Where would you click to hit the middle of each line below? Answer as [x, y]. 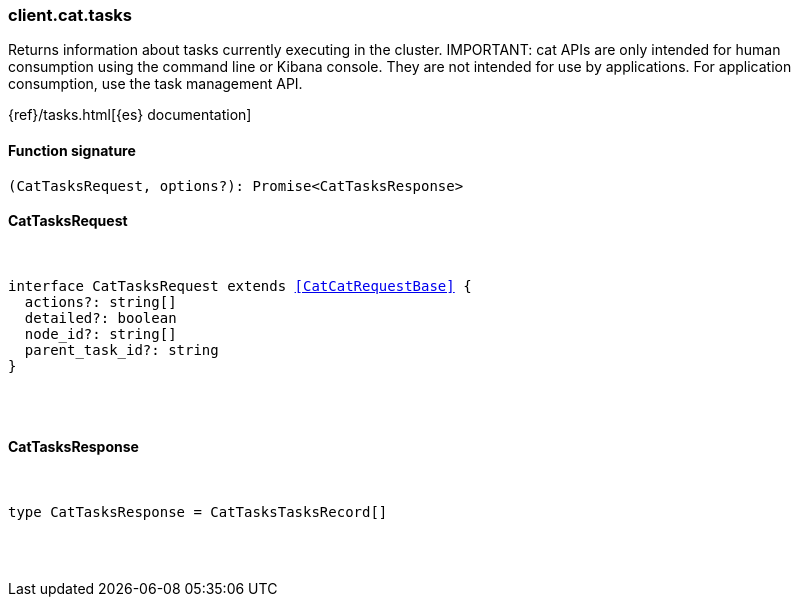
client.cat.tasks [70, 15]
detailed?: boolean [100, 317]
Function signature [72, 150]
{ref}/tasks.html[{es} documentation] [130, 115]
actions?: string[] [100, 301]
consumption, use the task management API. [155, 84]
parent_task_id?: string [121, 349]
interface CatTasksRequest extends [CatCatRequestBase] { [240, 285]
